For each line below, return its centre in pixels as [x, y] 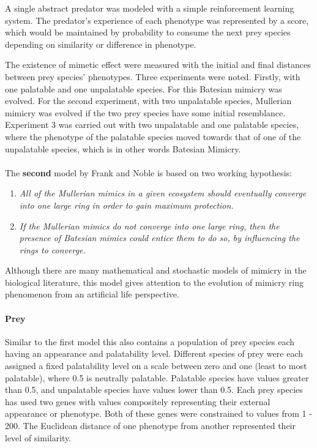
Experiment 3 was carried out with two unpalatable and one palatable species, [152, 125]
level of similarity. [38, 437]
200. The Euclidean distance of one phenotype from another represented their [151, 426]
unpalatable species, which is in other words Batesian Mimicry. [123, 148]
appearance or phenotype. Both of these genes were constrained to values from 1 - [158, 413]
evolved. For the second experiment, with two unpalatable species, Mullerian [148, 101]
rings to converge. [52, 249]
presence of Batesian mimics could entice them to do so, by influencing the [159, 238]
